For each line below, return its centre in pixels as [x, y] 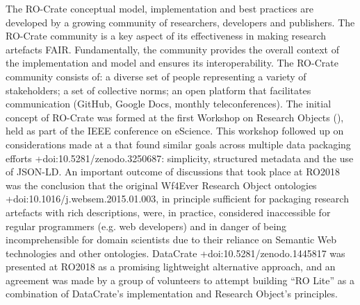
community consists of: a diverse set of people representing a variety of [156, 76]
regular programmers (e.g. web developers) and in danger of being [146, 226]
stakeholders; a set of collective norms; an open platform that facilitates [158, 90]
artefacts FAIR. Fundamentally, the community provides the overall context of [172, 49]
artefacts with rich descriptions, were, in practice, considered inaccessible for [168, 212]
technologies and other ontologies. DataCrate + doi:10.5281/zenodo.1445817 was [175, 253]
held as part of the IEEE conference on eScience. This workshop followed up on [175, 131]
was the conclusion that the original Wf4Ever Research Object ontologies [161, 185]
